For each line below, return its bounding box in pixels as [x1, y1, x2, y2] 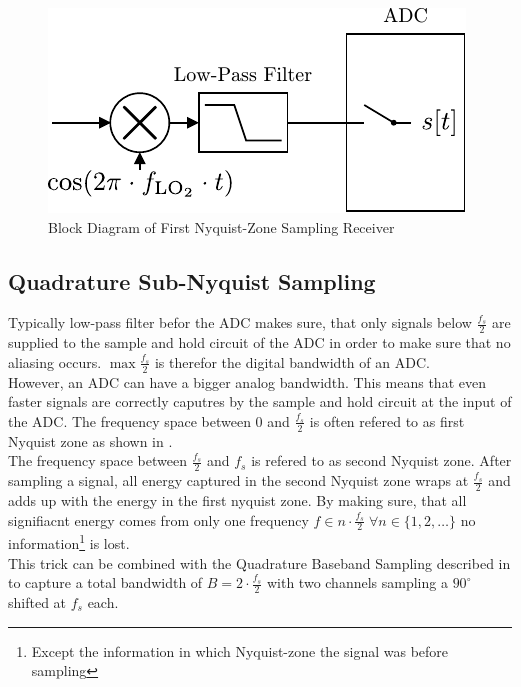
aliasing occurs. [8, 351, 102, 372]
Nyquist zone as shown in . [8, 430, 173, 451]
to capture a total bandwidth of [8, 572, 203, 593]
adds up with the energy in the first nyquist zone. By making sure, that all [8, 489, 467, 510]
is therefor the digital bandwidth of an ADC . [154, 351, 430, 372]
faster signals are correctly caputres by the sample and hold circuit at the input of [8, 391, 512, 412]
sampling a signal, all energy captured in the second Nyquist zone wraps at [8, 470, 469, 491]
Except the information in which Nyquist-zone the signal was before [31, 640, 449, 661]
